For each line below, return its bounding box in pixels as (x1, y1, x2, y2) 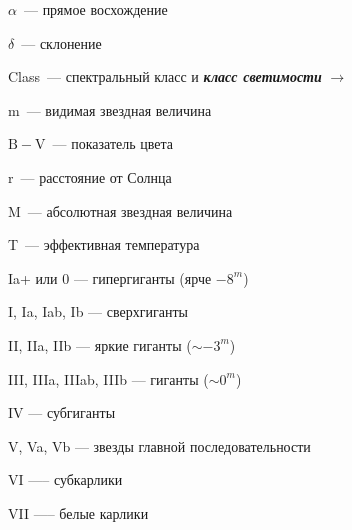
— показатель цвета (52, 133, 173, 154)
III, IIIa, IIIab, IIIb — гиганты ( (8, 368, 209, 389)
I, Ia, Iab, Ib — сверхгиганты (8, 301, 188, 322)
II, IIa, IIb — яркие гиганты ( (8, 334, 192, 355)
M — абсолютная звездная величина (8, 200, 233, 221)
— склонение (21, 32, 102, 53)
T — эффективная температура (8, 234, 200, 255)
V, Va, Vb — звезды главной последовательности (8, 435, 311, 456)
